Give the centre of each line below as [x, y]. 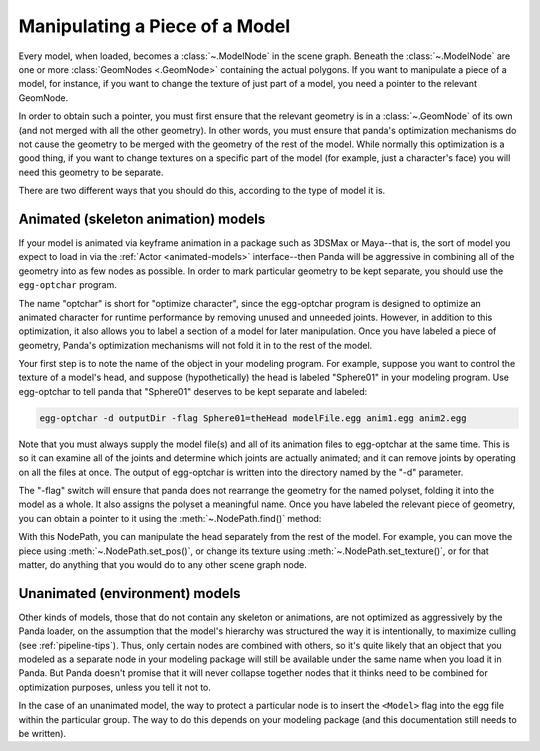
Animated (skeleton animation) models [142, 218]
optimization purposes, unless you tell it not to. [115, 687]
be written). [42, 733]
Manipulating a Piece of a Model [154, 26]
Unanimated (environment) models [129, 593]
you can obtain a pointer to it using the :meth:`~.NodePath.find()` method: [170, 518]
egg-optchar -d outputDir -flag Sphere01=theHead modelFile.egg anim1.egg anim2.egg [253, 418]
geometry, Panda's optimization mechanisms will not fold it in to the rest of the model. [195, 345]
